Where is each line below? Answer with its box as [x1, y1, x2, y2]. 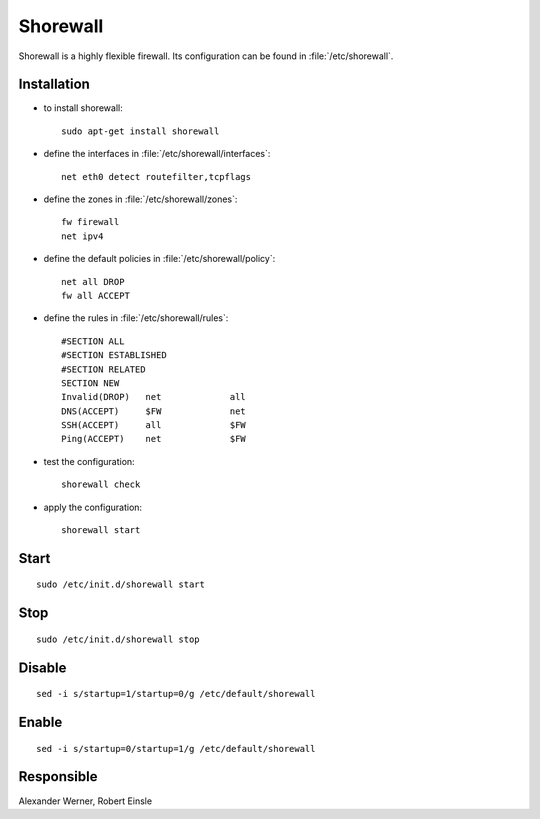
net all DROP [61, 276, 125, 287]
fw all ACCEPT [61, 290, 130, 301]
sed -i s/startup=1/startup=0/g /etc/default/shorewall [36, 688, 316, 700]
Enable [18, 714, 63, 731]
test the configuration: [43, 455, 135, 467]
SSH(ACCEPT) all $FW [61, 420, 247, 431]
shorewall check [61, 479, 141, 490]
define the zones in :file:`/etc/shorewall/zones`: [43, 193, 238, 205]
